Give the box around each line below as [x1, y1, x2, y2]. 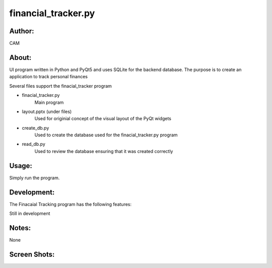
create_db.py [22, 125, 49, 131]
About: [9, 53, 32, 62]
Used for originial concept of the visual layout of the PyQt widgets [34, 116, 171, 122]
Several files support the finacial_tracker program [9, 83, 112, 89]
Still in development [9, 210, 50, 217]
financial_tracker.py [9, 8, 95, 19]
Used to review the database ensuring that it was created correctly [34, 148, 173, 154]
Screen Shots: [9, 250, 55, 258]
